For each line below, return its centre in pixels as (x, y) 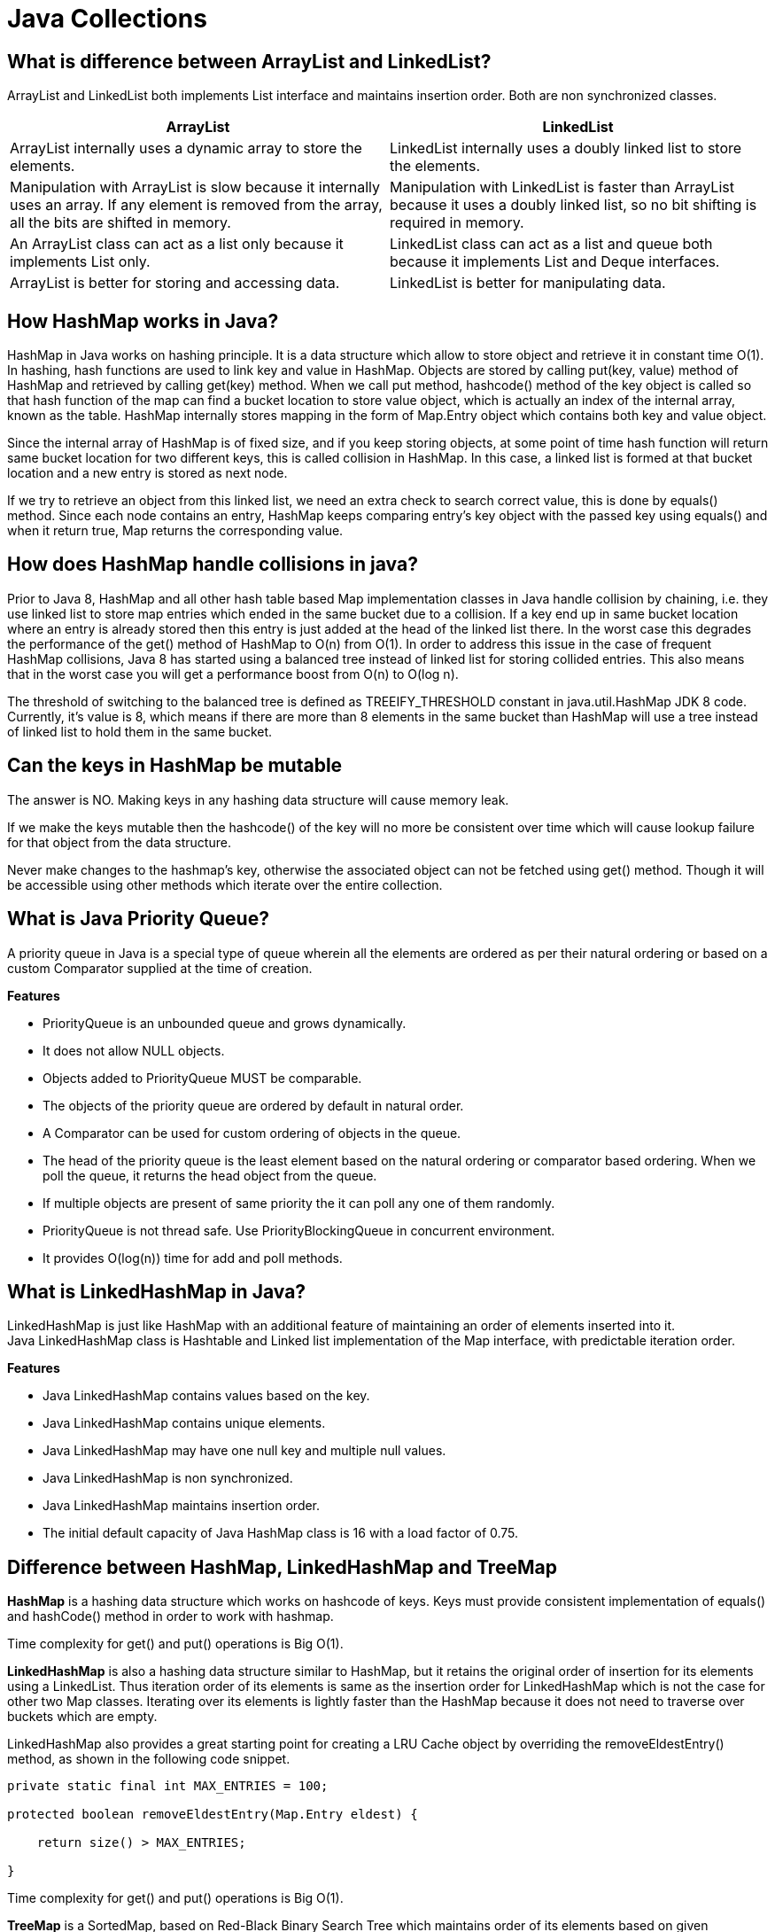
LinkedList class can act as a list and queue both (551, 244)
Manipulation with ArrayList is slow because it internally (195, 187)
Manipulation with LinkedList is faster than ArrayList (562, 187)
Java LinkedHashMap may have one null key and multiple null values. (244, 1451)
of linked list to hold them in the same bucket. (140, 731)
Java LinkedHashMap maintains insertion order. (182, 1506)
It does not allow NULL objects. (134, 1050)
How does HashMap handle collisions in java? (213, 565)
